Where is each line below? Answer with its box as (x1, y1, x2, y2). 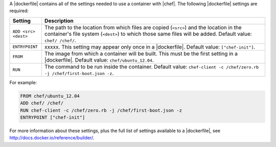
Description (44, 17, 74, 24)
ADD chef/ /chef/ (20, 100, 64, 106)
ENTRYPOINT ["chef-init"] (20, 114, 85, 120)
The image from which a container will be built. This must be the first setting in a (44, 50, 238, 57)
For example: (9, 79, 37, 85)
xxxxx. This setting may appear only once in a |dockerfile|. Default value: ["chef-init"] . (44, 43, 256, 51)
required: (9, 8, 29, 14)
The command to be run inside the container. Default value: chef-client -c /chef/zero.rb (44, 63, 259, 70)
